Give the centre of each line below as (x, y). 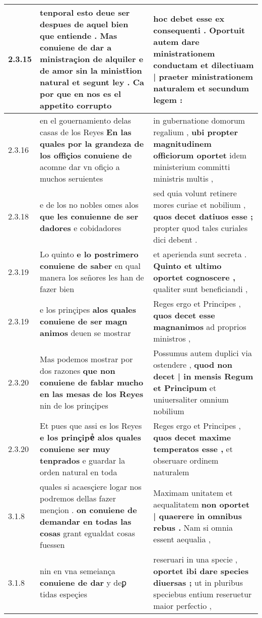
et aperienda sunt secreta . (200, 254)
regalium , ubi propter (195, 132)
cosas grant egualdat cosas (88, 533)
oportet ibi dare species (201, 571)
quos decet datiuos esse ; (203, 216)
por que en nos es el (81, 94)
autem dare (176, 41)
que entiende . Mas (79, 36)
